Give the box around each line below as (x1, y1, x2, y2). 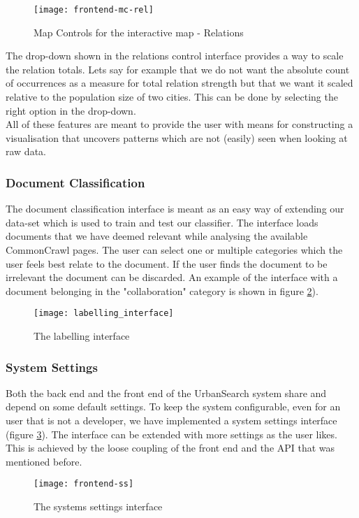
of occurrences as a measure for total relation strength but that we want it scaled (6, 75, 353, 90)
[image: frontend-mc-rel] (34, 5, 154, 15)
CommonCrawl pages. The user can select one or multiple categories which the (6, 243, 343, 257)
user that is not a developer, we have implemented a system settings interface (6, 413, 337, 428)
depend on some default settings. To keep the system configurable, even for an (6, 399, 341, 414)
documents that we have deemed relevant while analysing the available (6, 229, 308, 243)
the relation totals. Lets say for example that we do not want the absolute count (6, 62, 350, 76)
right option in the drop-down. (6, 103, 136, 117)
